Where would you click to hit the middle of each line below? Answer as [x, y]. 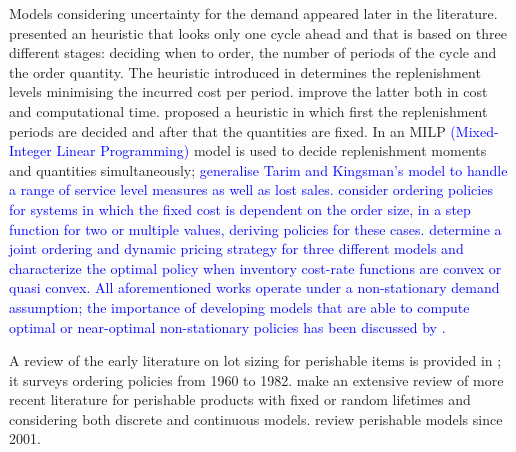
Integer [30, 150]
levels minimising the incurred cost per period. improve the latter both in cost [248, 91]
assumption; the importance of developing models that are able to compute [239, 306]
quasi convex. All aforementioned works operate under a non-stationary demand [254, 287]
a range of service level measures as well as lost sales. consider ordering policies [251, 189]
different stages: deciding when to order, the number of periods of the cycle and [253, 52]
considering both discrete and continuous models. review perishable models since [256, 418]
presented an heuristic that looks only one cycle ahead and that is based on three [258, 32]
